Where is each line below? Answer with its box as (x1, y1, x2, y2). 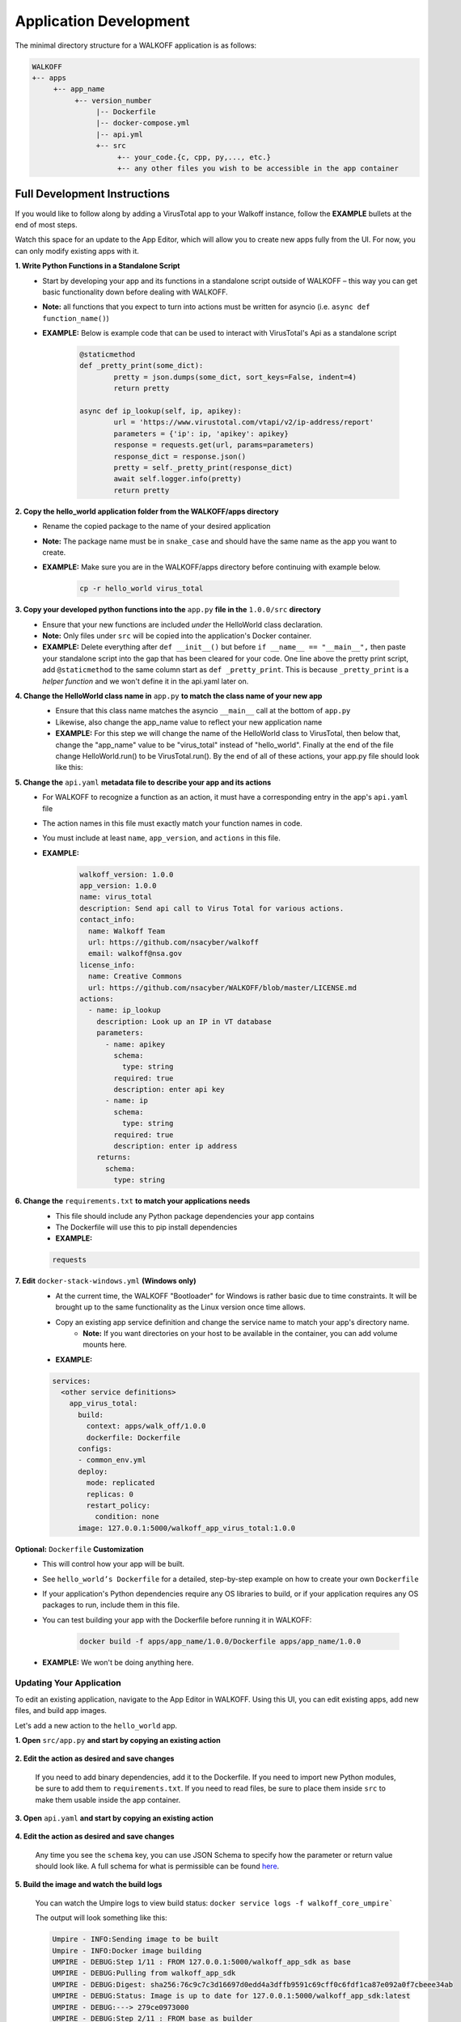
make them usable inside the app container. (35, 1795, 181, 1804)
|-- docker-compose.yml (95, 118, 190, 128)
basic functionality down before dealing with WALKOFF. (42, 287, 228, 297)
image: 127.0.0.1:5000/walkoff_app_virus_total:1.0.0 (78, 1523, 296, 1533)
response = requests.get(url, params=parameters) (113, 441, 315, 450)
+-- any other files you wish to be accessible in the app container (117, 164, 400, 173)
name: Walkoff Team (87, 926, 166, 936)
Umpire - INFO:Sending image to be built (52, 1935, 219, 1944)
